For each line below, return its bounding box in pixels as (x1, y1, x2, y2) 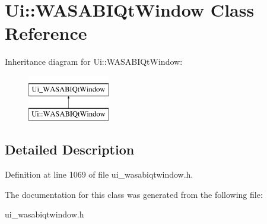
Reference (5, 21, 87, 45)
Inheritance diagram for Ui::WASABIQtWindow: (5, 55, 183, 68)
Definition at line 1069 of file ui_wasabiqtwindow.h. (5, 168, 193, 181)
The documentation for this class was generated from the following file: (5, 188, 263, 200)
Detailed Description (5, 140, 135, 159)
